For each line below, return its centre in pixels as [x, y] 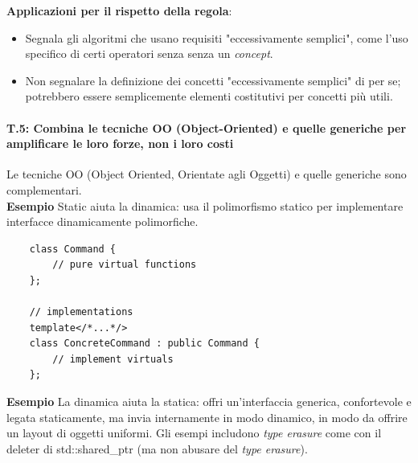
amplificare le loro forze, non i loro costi [120, 143]
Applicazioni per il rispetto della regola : [119, 10]
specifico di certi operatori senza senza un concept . [149, 53]
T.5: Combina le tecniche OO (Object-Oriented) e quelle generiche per [207, 127]
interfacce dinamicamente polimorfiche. [102, 221]
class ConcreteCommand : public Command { [144, 344]
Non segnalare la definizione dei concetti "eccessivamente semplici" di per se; [213, 80]
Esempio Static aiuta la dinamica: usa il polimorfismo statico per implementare [205, 205]
